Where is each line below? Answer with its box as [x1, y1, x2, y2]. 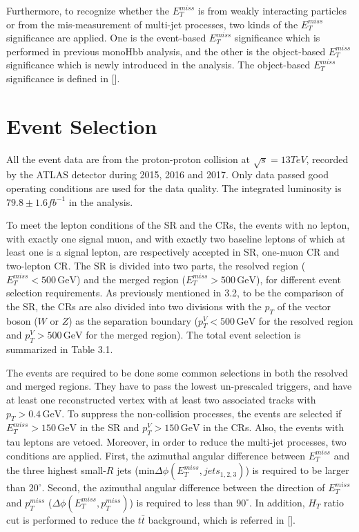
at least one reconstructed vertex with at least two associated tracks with [6, 392, 316, 406]
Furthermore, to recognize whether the [6, 3, 170, 17]
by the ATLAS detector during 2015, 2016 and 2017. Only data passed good [6, 167, 329, 182]
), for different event [256, 272, 342, 286]
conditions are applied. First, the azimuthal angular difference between [6, 448, 305, 462]
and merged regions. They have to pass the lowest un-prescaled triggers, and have [6, 379, 352, 393]
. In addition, [249, 495, 305, 509]
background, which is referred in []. [148, 512, 295, 526]
